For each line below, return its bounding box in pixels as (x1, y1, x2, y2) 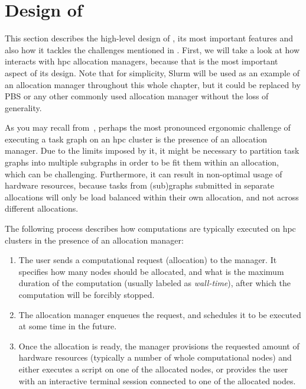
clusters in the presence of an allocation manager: (5, 234, 184, 246)
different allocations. (5, 202, 79, 215)
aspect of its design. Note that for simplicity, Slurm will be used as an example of (5, 66, 300, 79)
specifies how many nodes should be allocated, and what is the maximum (18, 265, 284, 277)
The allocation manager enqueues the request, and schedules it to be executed (18, 308, 301, 320)
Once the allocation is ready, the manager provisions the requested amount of (18, 339, 300, 352)
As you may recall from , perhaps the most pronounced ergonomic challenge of (5, 121, 291, 134)
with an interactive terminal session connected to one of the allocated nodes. (18, 374, 296, 387)
